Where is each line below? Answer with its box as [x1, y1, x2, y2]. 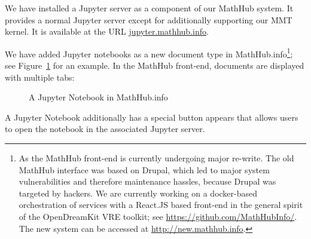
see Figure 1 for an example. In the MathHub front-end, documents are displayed [5, 59, 304, 72]
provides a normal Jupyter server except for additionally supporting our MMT [5, 13, 292, 26]
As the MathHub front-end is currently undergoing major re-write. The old [19, 152, 294, 164]
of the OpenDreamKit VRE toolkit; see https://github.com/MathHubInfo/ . [19, 210, 297, 222]
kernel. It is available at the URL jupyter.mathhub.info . [5, 25, 209, 38]
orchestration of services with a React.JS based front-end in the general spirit [19, 198, 303, 211]
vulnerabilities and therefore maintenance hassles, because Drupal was [19, 175, 276, 188]
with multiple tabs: [5, 71, 75, 83]
